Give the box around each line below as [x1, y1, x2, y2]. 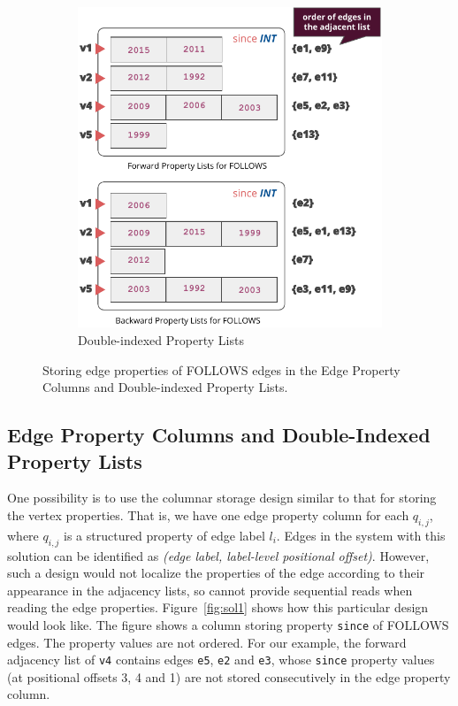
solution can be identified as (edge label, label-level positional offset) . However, [7, 546, 430, 564]
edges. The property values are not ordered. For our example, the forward [7, 633, 407, 651]
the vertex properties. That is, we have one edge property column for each [7, 505, 409, 524]
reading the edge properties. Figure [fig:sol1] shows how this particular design [7, 598, 429, 617]
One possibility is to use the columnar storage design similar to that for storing [7, 488, 437, 507]
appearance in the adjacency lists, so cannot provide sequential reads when [7, 580, 413, 599]
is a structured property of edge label [64, 526, 265, 544]
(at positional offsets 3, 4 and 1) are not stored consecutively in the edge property [7, 667, 451, 686]
